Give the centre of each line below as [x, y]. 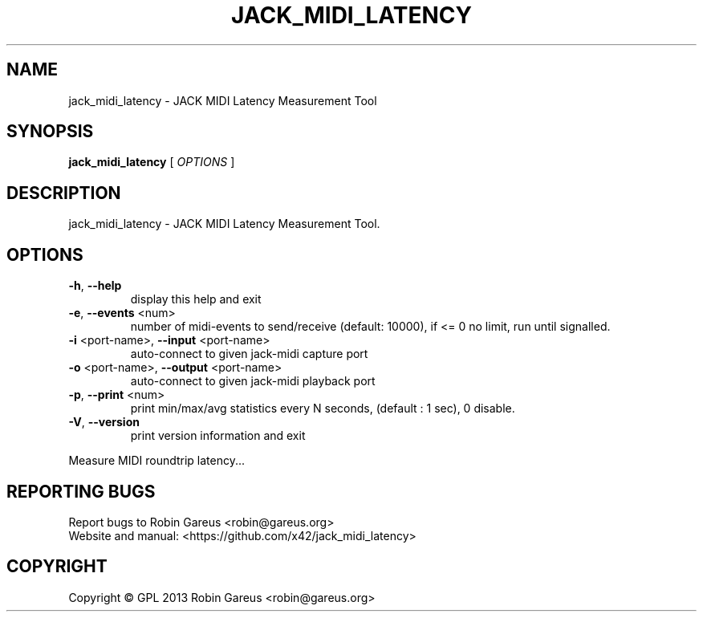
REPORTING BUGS [81, 491]
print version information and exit [218, 436]
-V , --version [104, 422]
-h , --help [95, 286]
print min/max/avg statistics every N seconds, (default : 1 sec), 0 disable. [323, 409]
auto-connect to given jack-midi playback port [253, 381]
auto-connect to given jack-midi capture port [249, 354]
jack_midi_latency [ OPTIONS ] [152, 162]
